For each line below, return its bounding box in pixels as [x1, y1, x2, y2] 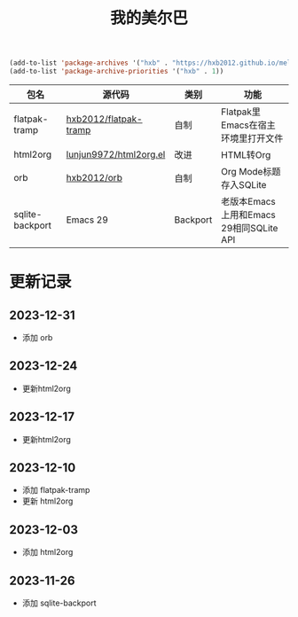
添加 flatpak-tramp [21, 485, 90, 496]
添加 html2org [21, 547, 74, 558]
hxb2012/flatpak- [66, 113, 144, 125]
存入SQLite [221, 178, 267, 191]
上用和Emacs [221, 208, 277, 221]
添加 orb [21, 332, 53, 342]
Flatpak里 [221, 105, 262, 118]
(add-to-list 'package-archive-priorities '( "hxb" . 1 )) [9, 67, 224, 76]
